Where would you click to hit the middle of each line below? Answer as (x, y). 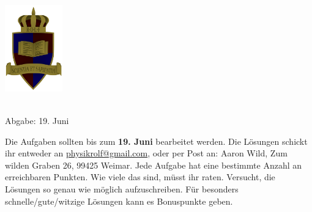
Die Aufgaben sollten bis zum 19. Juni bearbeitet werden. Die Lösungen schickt (156, 141)
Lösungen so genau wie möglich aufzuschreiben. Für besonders (122, 189)
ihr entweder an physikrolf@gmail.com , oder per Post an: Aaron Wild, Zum (146, 153)
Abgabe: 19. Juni (37, 121)
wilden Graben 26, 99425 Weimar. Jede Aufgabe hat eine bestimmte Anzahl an (153, 165)
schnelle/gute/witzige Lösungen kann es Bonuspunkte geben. (119, 201)
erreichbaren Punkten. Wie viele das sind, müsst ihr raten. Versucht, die (140, 177)
